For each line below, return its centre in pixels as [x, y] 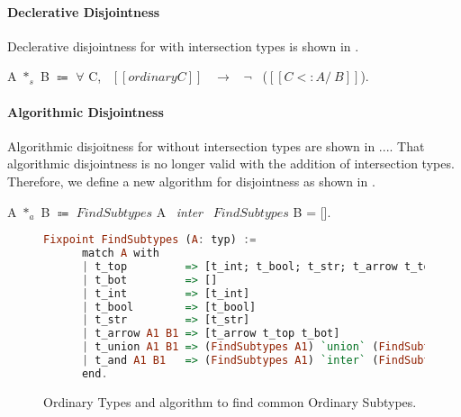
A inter [179, 211]
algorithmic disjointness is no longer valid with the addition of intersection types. [231, 163]
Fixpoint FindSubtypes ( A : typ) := [150, 240]
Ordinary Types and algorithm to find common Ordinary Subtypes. [230, 401]
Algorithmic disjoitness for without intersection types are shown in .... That [216, 145]
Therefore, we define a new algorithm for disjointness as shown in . [191, 181]
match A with [120, 254]
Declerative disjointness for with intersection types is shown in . [183, 45]
